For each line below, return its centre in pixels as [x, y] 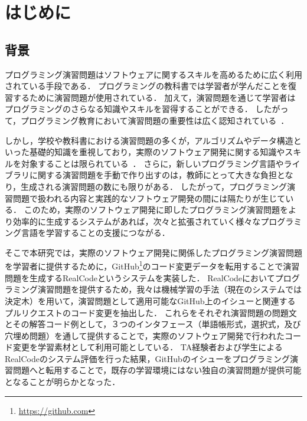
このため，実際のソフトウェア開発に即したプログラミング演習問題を [156, 210]
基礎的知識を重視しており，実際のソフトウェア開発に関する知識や [157, 152]
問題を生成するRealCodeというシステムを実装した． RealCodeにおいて [140, 277]
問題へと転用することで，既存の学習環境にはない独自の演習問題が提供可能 [157, 370]
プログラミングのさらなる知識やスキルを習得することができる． [129, 109]
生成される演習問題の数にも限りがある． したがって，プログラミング [154, 186]
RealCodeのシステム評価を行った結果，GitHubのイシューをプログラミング [147, 358]
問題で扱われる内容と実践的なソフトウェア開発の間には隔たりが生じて [149, 198]
